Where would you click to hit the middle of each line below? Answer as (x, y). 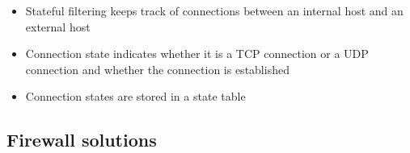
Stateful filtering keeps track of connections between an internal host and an (214, 10)
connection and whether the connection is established (157, 69)
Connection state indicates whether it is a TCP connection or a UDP (197, 54)
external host (58, 26)
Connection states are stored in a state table (135, 96)
